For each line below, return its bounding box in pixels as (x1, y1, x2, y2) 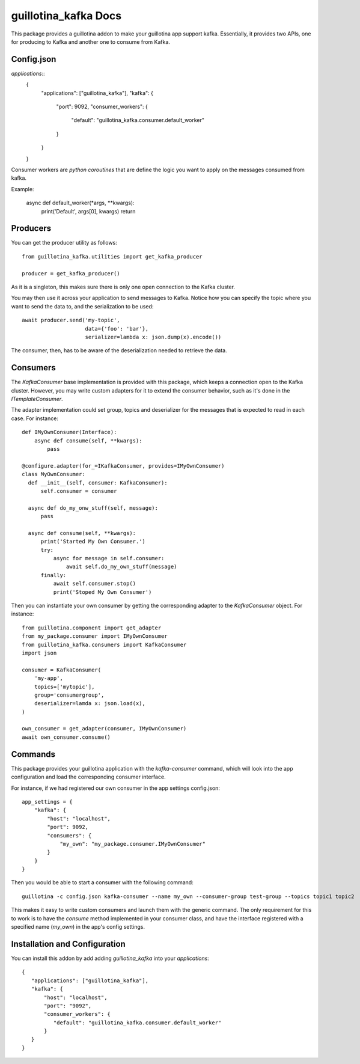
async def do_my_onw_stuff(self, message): (28, 504, 159, 511)
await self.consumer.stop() (53, 580, 136, 587)
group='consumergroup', (34, 691, 105, 699)
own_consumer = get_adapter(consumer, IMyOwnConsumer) (22, 725, 187, 732)
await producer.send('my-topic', (22, 317, 120, 324)
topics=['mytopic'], (34, 683, 95, 690)
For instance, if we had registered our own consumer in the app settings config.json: (11, 784, 221, 792)
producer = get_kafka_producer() (22, 270, 120, 277)
